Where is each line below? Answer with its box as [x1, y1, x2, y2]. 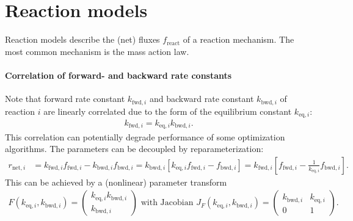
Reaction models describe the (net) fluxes [5, 33, 160, 46]
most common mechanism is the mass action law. [5, 45, 189, 57]
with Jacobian [140, 198, 194, 208]
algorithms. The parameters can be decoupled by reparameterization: [5, 142, 264, 155]
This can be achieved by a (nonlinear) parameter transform [5, 175, 227, 188]
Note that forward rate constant [5, 92, 125, 105]
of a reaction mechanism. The [183, 33, 294, 46]
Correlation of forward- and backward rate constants [5, 68, 232, 81]
